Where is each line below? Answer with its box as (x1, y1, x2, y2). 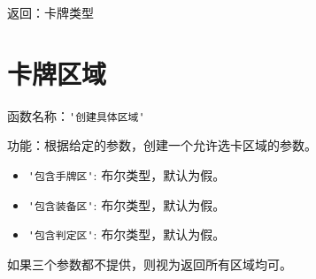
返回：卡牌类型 (7, 4, 94, 21)
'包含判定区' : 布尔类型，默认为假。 (27, 225, 226, 244)
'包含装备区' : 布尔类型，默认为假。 (27, 195, 226, 214)
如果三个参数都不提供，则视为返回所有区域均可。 (7, 254, 292, 273)
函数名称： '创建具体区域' (7, 106, 145, 124)
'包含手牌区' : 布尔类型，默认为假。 (27, 165, 226, 184)
